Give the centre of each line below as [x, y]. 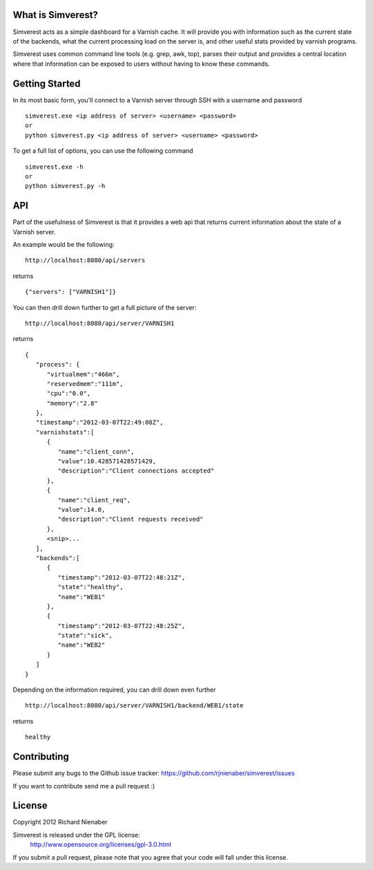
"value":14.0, [82, 509]
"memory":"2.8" [72, 403]
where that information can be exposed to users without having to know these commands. [141, 64]
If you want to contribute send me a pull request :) [84, 786]
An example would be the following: [64, 245]
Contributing [41, 757]
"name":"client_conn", [96, 452]
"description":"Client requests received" [131, 519]
